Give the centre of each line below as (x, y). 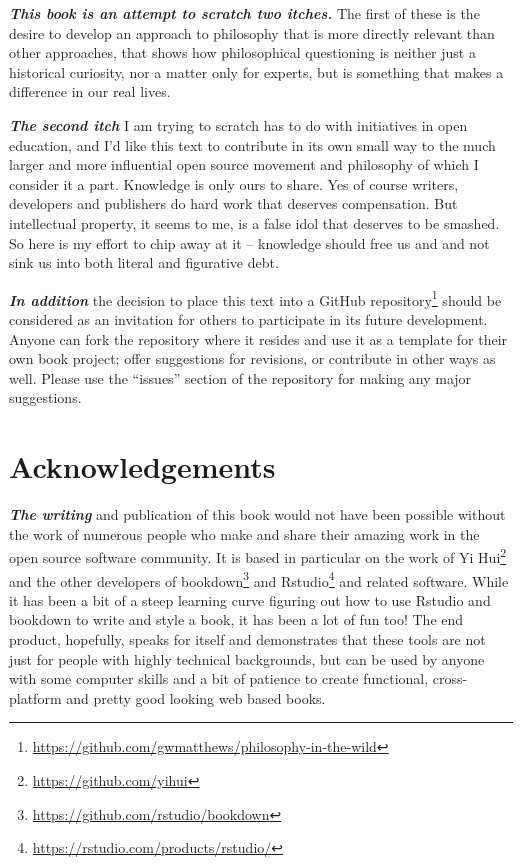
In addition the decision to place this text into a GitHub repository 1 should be (255, 298)
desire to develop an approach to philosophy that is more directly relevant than (252, 32)
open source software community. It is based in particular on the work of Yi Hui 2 (258, 555)
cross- (450, 678)
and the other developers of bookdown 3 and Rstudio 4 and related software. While (259, 579)
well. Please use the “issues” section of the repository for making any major (240, 377)
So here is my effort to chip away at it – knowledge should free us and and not (249, 242)
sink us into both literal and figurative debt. (144, 262)
